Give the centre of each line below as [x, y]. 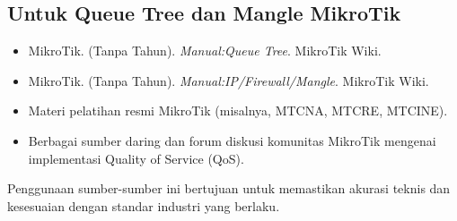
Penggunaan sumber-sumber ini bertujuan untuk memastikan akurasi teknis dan [229, 188]
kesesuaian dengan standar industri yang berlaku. [144, 205]
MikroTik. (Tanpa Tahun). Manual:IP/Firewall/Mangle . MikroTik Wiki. [228, 80]
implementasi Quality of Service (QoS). [136, 158]
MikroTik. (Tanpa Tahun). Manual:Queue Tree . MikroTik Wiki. [205, 51]
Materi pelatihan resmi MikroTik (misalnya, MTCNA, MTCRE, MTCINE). [238, 110]
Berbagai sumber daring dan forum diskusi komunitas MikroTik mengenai [232, 140]
